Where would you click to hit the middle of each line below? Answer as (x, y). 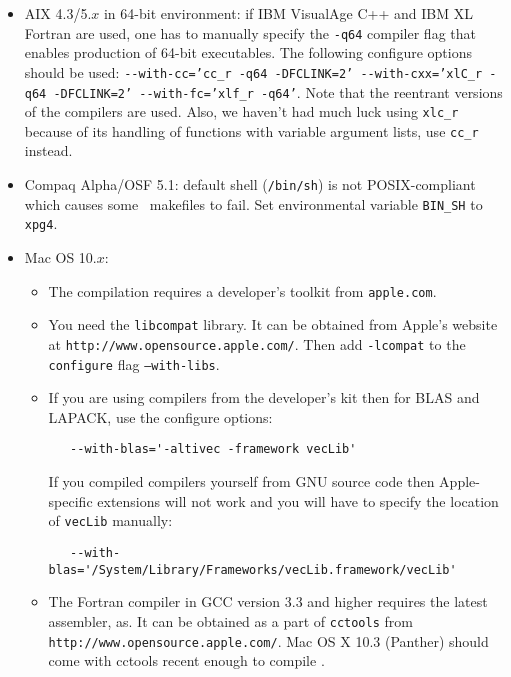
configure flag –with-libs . (134, 363)
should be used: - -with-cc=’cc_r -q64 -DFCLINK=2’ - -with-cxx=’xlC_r (253, 71)
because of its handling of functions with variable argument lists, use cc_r (251, 130)
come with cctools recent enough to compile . (186, 660)
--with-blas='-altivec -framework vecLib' (213, 449)
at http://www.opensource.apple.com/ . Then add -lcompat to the (257, 343)
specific (70, 500)
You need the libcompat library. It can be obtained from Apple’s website (273, 324)
